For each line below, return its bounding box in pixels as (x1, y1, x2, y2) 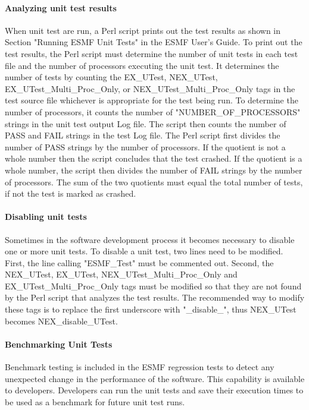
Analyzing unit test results (5, 1, 117, 14)
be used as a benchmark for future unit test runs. (5, 395, 185, 408)
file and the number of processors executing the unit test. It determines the (5, 59, 279, 71)
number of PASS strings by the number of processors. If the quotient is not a (5, 140, 286, 153)
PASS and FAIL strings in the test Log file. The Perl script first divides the (5, 129, 280, 141)
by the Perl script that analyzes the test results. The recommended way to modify (5, 291, 305, 304)
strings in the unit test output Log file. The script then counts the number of (5, 117, 286, 130)
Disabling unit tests (5, 210, 87, 223)
